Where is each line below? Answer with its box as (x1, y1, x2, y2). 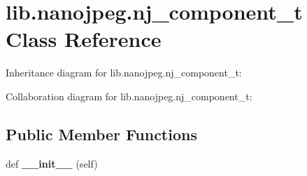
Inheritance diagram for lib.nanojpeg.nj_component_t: (6, 65, 242, 80)
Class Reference (6, 25, 162, 53)
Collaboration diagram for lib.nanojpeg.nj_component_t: (6, 88, 252, 103)
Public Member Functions (6, 123, 197, 144)
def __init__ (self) (6, 156, 98, 170)
